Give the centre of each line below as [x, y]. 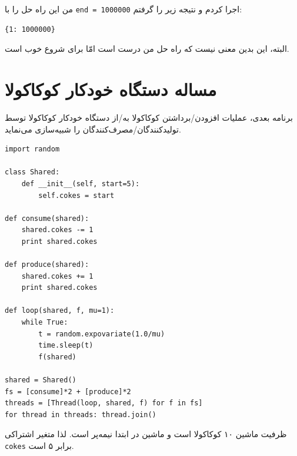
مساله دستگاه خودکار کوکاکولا [111, 89]
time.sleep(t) [66, 346]
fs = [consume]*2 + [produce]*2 [68, 391]
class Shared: [32, 172]
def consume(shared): [47, 218]
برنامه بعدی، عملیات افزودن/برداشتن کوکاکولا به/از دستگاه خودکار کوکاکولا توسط [149, 117]
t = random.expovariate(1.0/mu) [102, 334]
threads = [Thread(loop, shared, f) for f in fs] [104, 403]
